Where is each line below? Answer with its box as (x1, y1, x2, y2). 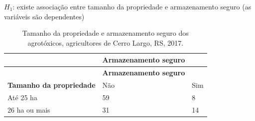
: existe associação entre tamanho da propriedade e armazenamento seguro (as (12, 1, 252, 11)
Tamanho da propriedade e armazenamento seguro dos (22, 28, 189, 38)
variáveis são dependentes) (4, 11, 85, 21)
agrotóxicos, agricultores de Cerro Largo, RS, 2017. (27, 37, 184, 48)
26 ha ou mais (7, 104, 50, 115)
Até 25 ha (7, 92, 37, 102)
